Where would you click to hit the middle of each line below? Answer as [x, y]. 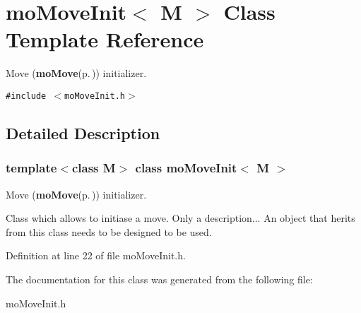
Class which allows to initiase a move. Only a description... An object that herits [180, 218]
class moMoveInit [186, 168]
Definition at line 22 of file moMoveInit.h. [96, 255]
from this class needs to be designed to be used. [109, 231]
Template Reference [105, 39]
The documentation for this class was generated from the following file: [159, 279]
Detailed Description [83, 132]
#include [26, 96]
